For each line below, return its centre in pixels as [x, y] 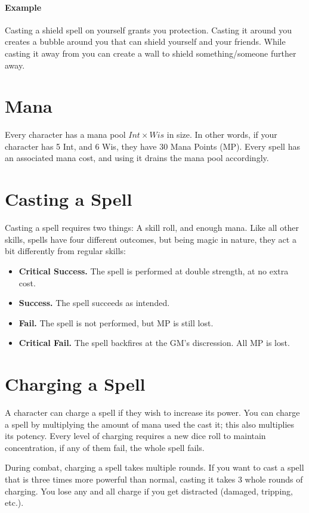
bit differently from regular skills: [65, 251]
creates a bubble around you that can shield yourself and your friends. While [145, 41]
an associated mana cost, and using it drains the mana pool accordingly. [137, 158]
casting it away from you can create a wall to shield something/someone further [151, 53]
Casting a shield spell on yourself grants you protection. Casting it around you [148, 30]
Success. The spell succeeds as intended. [94, 303]
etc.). [14, 503]
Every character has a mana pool [65, 135]
